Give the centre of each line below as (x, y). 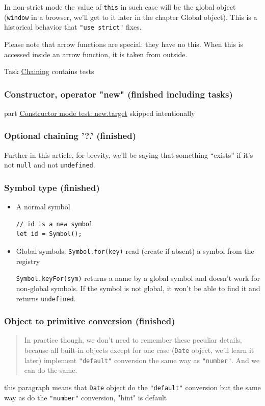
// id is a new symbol (55, 224)
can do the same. (51, 370)
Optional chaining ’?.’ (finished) (70, 136)
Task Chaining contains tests (49, 71)
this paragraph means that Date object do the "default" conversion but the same (132, 387)
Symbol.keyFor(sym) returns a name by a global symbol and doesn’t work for (138, 278)
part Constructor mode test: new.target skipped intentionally (100, 113)
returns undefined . (46, 298)
